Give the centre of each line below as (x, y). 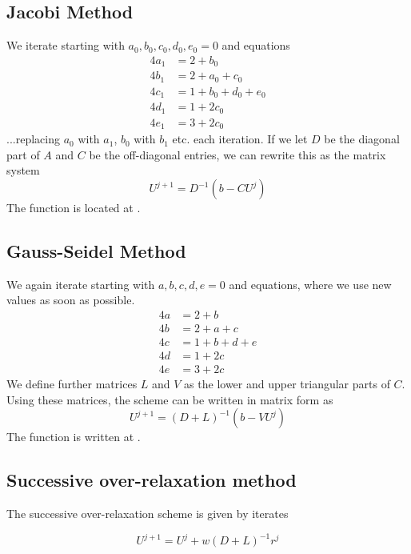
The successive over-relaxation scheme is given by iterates (148, 514)
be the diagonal (362, 139)
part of (23, 154)
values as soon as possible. (71, 300)
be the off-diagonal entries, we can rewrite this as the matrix (237, 154)
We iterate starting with (66, 45)
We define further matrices (72, 384)
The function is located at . (74, 207)
